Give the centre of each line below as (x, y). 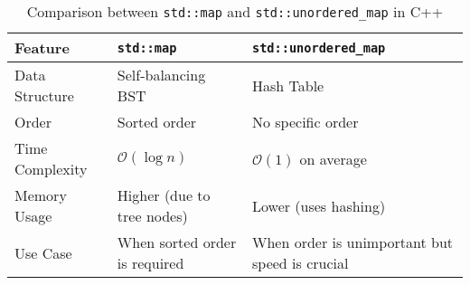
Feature (42, 47)
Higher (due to (164, 195)
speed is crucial (300, 263)
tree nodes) (152, 216)
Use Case (43, 252)
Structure (44, 95)
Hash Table (288, 85)
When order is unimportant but (352, 242)
